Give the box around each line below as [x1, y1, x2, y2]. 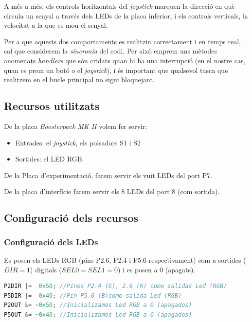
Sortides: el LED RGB [15, 154, 82, 164]
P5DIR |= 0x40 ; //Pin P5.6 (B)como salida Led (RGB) [4, 292, 182, 299]
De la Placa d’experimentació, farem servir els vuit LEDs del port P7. [4, 170, 213, 180]
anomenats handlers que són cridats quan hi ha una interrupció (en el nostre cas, [4, 55, 246, 65]
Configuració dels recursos [4, 210, 139, 225]
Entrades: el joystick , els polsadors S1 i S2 [15, 137, 141, 147]
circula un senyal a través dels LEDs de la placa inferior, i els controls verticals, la [4, 10, 248, 20]
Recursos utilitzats [4, 98, 100, 113]
